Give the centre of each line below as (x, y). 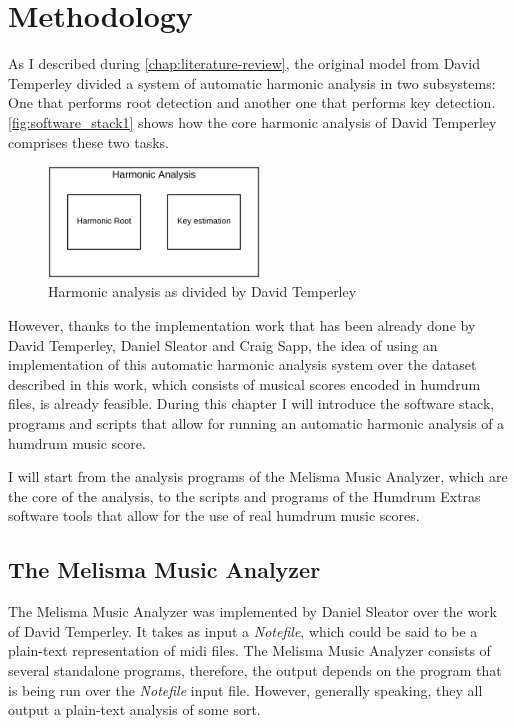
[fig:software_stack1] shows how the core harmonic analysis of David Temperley (252, 121)
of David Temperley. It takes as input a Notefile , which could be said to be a (243, 630)
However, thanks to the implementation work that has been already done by (242, 325)
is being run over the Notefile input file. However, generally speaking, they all (245, 689)
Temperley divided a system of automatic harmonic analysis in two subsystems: (252, 82)
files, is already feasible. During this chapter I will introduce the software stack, (251, 403)
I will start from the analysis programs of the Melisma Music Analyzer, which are (258, 476)
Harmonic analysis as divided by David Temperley (202, 291)
